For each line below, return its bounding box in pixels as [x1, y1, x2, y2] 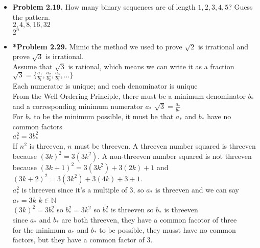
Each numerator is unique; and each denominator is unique [12, 80, 198, 91]
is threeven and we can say [155, 184, 239, 195]
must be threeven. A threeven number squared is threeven [74, 140, 256, 151]
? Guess [228, 2, 253, 12]
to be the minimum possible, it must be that [34, 111, 174, 122]
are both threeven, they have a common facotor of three [61, 214, 237, 225]
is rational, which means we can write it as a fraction [68, 61, 234, 71]
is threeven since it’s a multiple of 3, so [21, 184, 144, 195]
